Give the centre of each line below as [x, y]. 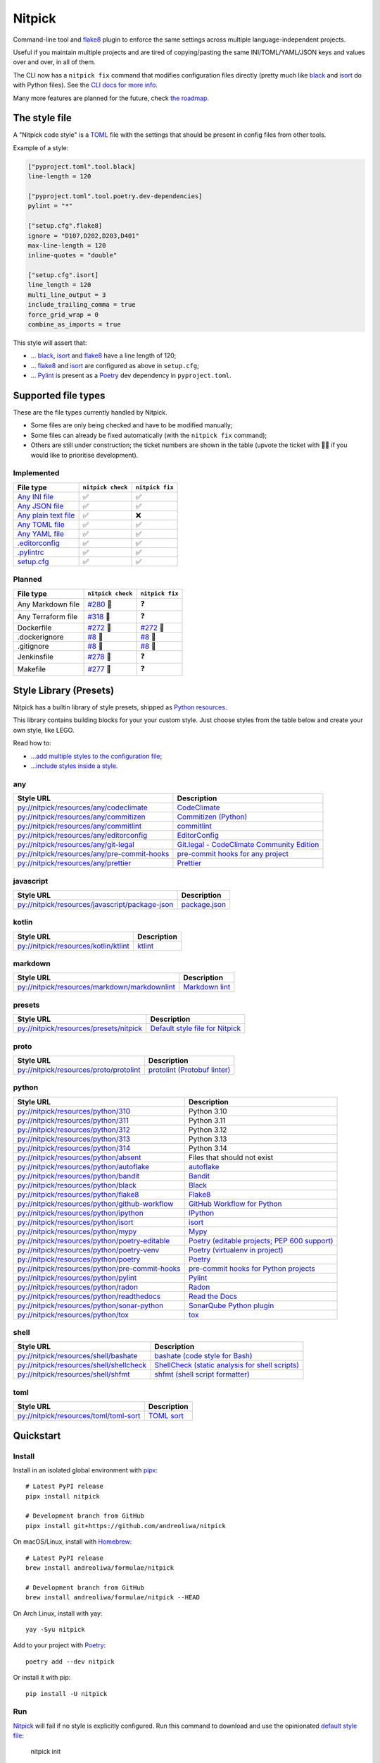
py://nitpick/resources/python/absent [79, 1157]
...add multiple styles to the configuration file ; [96, 756]
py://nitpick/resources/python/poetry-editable [94, 1240]
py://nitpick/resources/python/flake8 [78, 1194]
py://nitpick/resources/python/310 [74, 1111]
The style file [42, 118]
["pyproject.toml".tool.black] [82, 166]
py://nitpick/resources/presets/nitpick [80, 1028]
